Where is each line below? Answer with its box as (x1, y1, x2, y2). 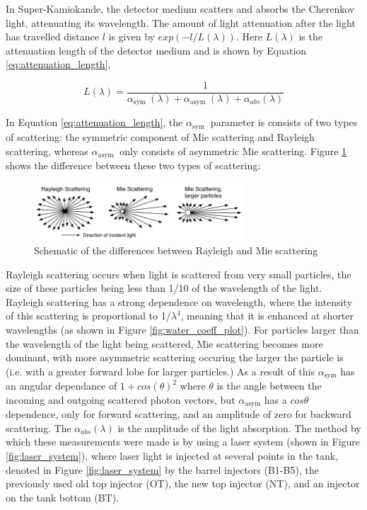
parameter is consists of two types (210, 115, 358, 130)
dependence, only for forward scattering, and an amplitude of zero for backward (6, 407, 351, 421)
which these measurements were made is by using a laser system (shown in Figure (6, 434, 361, 449)
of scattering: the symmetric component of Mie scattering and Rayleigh (6, 129, 315, 144)
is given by (108, 29, 155, 44)
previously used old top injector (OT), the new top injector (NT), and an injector (6, 476, 360, 491)
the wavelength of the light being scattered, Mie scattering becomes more (6, 336, 323, 351)
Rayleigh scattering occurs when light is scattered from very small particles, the (6, 266, 351, 281)
